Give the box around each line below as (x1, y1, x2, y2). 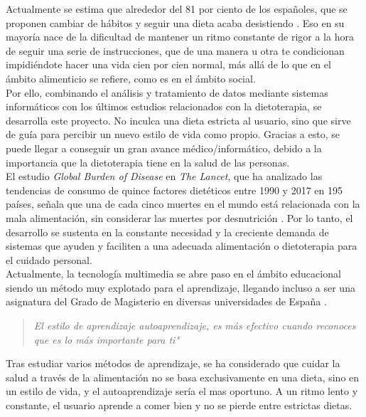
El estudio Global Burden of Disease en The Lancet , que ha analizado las (6, 169, 323, 184)
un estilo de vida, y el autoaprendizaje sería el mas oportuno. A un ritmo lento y (6, 384, 358, 398)
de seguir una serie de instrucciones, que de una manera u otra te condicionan (6, 43, 345, 58)
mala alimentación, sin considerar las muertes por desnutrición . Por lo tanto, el (6, 210, 353, 225)
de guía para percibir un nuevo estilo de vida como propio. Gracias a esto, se (6, 127, 340, 142)
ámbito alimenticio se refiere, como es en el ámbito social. (6, 70, 256, 85)
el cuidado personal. (6, 252, 92, 267)
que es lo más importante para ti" (33, 332, 180, 347)
